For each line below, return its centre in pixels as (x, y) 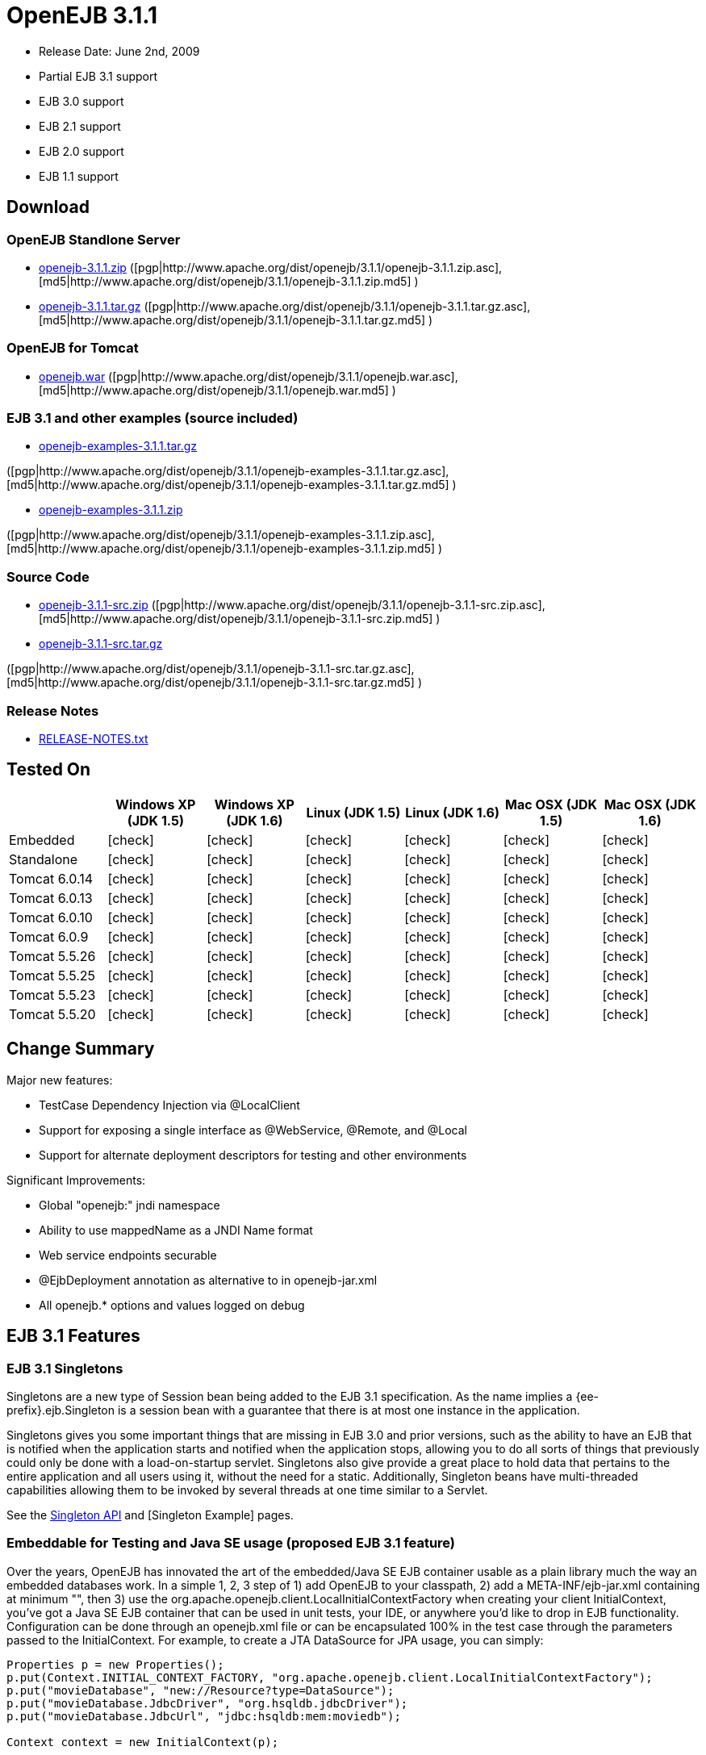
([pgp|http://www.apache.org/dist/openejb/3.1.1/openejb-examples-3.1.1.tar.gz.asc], (228, 471)
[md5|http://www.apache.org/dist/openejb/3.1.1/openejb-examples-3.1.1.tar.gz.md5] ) (232, 485)
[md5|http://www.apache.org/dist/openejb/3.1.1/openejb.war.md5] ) (217, 390)
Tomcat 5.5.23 (52, 994)
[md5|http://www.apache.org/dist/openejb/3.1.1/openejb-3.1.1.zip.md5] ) (229, 281)
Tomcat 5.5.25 (52, 975)
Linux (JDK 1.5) (353, 812)
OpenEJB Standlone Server (94, 239)
